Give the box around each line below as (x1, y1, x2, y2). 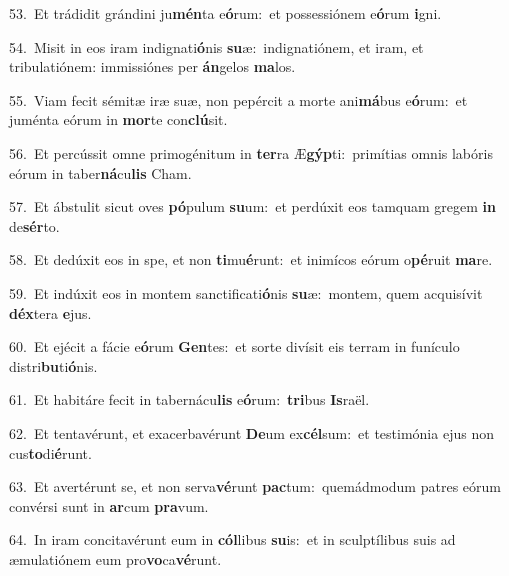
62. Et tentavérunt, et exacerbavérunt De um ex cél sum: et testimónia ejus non (9, 422, 494, 443)
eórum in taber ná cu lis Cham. (9, 162, 192, 183)
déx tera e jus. (9, 302, 92, 323)
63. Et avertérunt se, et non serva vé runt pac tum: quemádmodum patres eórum (9, 476, 501, 497)
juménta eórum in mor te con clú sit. (9, 109, 228, 130)
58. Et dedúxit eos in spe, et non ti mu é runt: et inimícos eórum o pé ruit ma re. (9, 249, 493, 270)
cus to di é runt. (9, 442, 92, 463)
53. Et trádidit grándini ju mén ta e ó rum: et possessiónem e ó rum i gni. (9, 3, 442, 23)
